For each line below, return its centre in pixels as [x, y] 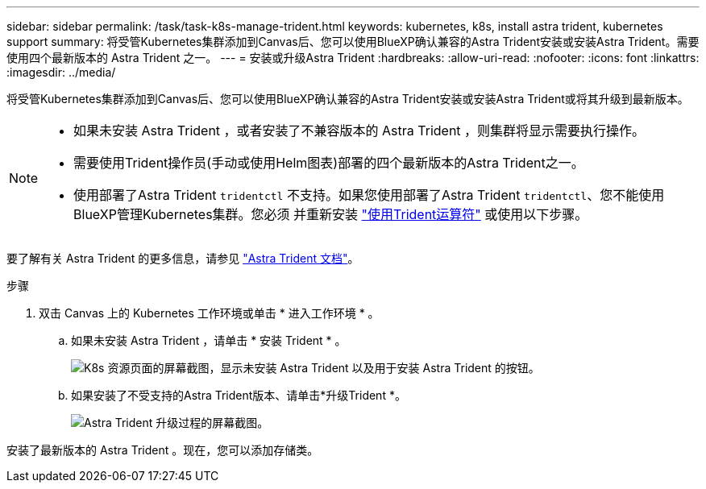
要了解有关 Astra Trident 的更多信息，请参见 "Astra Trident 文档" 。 [183, 258]
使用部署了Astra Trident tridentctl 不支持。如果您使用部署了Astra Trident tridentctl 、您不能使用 [369, 195]
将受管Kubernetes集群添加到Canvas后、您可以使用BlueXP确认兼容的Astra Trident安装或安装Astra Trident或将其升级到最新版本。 [348, 99]
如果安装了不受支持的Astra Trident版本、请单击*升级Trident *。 [239, 395]
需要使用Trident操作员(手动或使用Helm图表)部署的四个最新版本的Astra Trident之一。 [329, 163]
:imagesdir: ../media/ [61, 72]
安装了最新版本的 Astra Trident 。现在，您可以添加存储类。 [163, 450]
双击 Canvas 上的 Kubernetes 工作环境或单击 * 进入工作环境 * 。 [209, 313]
